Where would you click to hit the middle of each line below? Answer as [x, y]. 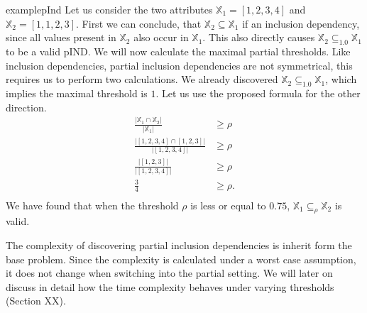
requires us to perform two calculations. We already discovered [142, 79]
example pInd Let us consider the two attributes [109, 9]
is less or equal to [228, 205]
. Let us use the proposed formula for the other [258, 93]
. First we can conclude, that [139, 23]
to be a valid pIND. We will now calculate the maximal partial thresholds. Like [178, 51]
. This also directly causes [259, 37]
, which [341, 79]
